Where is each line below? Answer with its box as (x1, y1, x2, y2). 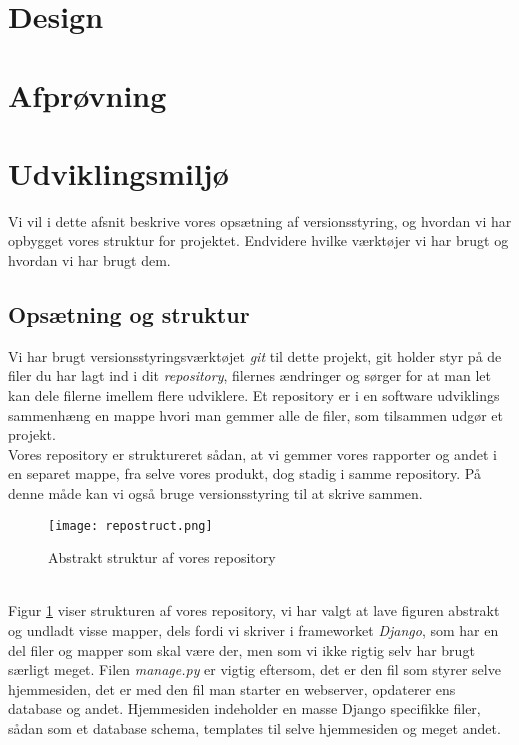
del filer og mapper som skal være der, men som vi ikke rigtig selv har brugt (8, 639, 475, 660)
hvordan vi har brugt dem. (8, 250, 171, 271)
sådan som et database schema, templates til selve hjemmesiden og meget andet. (8, 718, 501, 739)
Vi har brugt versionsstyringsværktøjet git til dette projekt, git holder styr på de (8, 345, 502, 366)
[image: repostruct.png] (48, 518, 213, 533)
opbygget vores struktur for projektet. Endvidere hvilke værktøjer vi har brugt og (8, 230, 509, 251)
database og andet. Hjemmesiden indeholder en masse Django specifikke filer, (8, 698, 481, 719)
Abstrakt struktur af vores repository (48, 547, 276, 568)
